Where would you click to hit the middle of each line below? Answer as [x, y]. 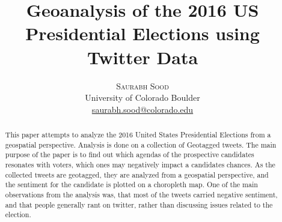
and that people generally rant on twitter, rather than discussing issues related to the [139, 204]
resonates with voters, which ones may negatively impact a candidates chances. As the [140, 165]
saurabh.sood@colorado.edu [143, 109]
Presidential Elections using [143, 33]
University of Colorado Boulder [143, 97]
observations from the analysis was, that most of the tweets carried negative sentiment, [141, 195]
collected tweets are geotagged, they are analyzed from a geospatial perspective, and [137, 174]
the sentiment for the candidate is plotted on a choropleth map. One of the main [131, 184]
